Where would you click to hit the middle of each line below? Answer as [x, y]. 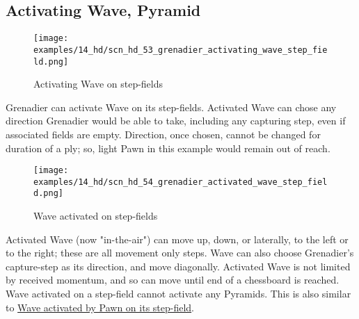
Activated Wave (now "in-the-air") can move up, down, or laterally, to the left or [177, 239]
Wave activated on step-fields [96, 216]
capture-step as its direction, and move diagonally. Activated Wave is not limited [178, 266]
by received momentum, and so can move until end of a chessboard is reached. [173, 280]
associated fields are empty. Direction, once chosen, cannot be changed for [163, 134]
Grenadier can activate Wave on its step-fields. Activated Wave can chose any [171, 107]
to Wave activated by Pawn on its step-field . [100, 307]
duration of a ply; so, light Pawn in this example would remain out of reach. [168, 148]
